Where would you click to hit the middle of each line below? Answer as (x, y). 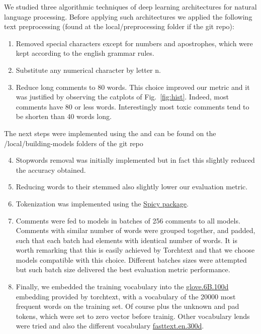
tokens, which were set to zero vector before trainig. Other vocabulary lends (133, 316)
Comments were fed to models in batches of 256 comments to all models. (128, 220)
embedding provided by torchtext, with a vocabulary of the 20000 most (126, 296)
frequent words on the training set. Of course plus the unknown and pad (127, 306)
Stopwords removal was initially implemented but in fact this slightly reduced (135, 160)
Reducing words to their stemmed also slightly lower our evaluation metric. (132, 187)
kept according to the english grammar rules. (85, 53)
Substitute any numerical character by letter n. (88, 70)
